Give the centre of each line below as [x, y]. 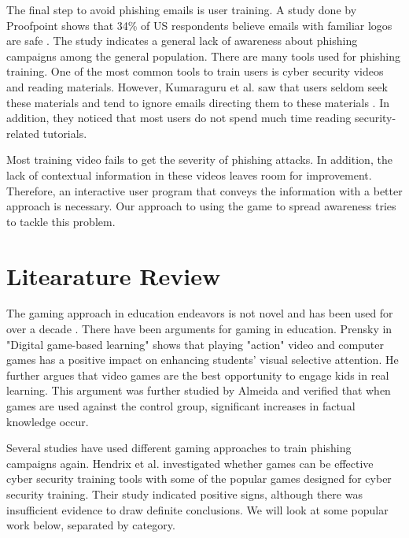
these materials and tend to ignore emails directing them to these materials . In [198, 102]
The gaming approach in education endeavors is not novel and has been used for [200, 313]
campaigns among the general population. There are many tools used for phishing [203, 56]
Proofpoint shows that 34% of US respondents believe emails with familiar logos [199, 25]
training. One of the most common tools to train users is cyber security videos [195, 71]
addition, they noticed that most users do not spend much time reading [179, 118]
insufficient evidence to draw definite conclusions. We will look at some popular [197, 509]
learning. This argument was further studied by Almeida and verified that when [199, 390]
